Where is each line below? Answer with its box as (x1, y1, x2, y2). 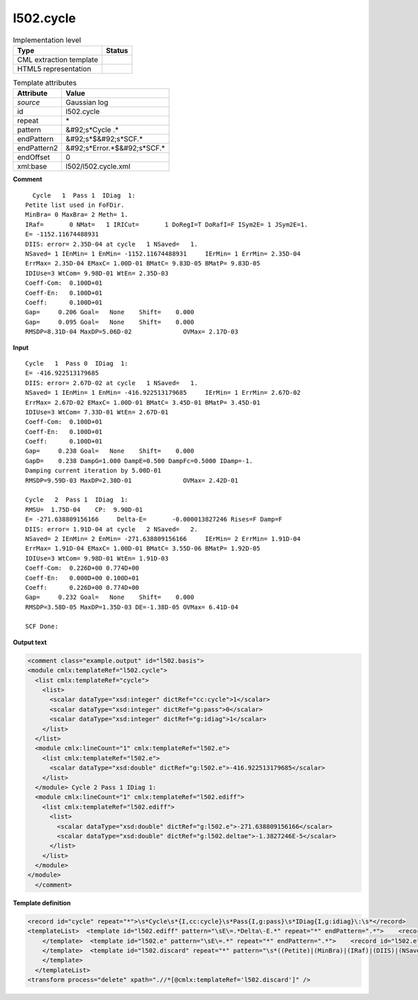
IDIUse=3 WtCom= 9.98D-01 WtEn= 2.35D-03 (25, 269, 169, 277)
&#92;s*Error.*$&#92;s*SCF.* (65, 143, 165, 153)
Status (105, 45, 128, 55)
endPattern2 (17, 143, 59, 153)
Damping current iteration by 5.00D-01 (25, 467, 162, 475)
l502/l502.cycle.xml (65, 162, 131, 171)
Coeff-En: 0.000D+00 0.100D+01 (25, 574, 139, 581)
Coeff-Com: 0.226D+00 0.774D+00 (25, 564, 139, 572)
